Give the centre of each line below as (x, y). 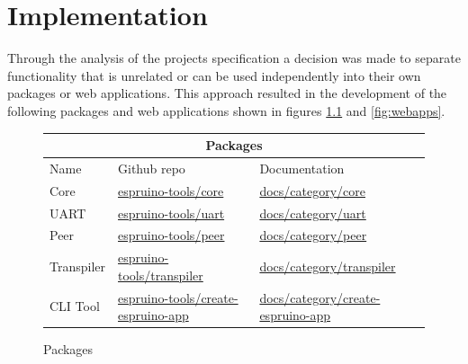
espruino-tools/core (171, 190)
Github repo (152, 168)
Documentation (302, 168)
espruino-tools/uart (171, 213)
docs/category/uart (313, 213)
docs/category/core (312, 190)
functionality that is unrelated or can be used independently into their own (214, 75)
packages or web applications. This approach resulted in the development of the (227, 93)
